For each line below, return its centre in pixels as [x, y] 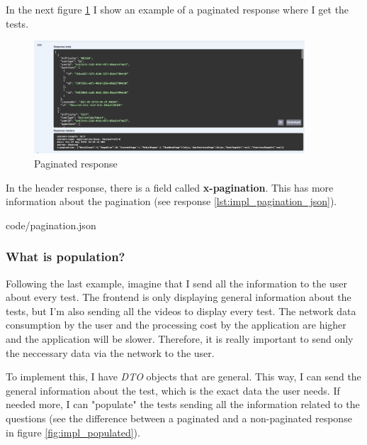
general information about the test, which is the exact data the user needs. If [173, 390]
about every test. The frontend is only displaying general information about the [179, 297]
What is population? [66, 257]
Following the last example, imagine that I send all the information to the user [176, 283]
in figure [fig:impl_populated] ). [73, 432]
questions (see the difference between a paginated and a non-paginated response [179, 418]
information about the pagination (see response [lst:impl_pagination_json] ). [171, 201]
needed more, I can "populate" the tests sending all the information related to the [183, 404]
